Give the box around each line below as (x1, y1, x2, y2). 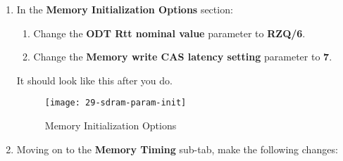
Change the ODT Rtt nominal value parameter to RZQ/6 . (33, 25, 306, 40)
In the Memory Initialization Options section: (16, 2, 233, 16)
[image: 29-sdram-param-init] (44, 98, 187, 108)
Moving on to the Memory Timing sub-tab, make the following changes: (16, 141, 338, 156)
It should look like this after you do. (16, 72, 173, 87)
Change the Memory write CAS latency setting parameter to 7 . (33, 49, 332, 64)
